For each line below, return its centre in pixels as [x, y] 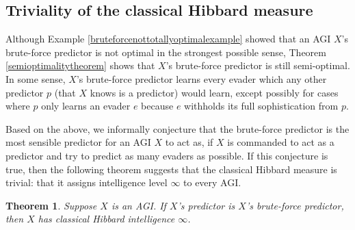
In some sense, [36, 78]
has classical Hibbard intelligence [106, 219]
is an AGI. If [139, 205]
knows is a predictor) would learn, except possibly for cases [214, 92]
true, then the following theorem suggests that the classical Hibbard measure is [171, 169]
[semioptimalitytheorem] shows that [80, 65]
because [157, 106]
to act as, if [189, 142]
